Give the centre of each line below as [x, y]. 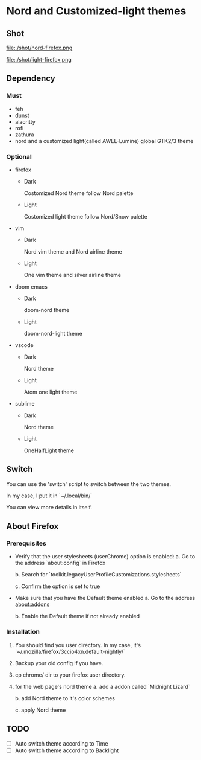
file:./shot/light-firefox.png [39, 59]
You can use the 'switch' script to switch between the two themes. [89, 484]
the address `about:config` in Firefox [60, 563]
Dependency [31, 79]
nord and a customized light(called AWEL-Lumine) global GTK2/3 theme [104, 141]
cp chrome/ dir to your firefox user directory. [70, 675]
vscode [24, 345]
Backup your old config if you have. [59, 663]
